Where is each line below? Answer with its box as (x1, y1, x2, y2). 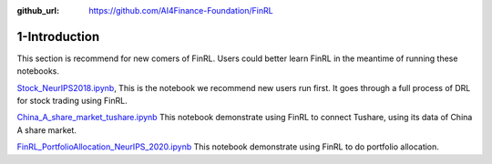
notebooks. (16, 66, 59, 77)
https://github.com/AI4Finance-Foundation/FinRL (88, 5, 273, 15)
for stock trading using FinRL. (16, 96, 128, 107)
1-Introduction (16, 28, 100, 45)
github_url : (16, 5, 59, 15)
